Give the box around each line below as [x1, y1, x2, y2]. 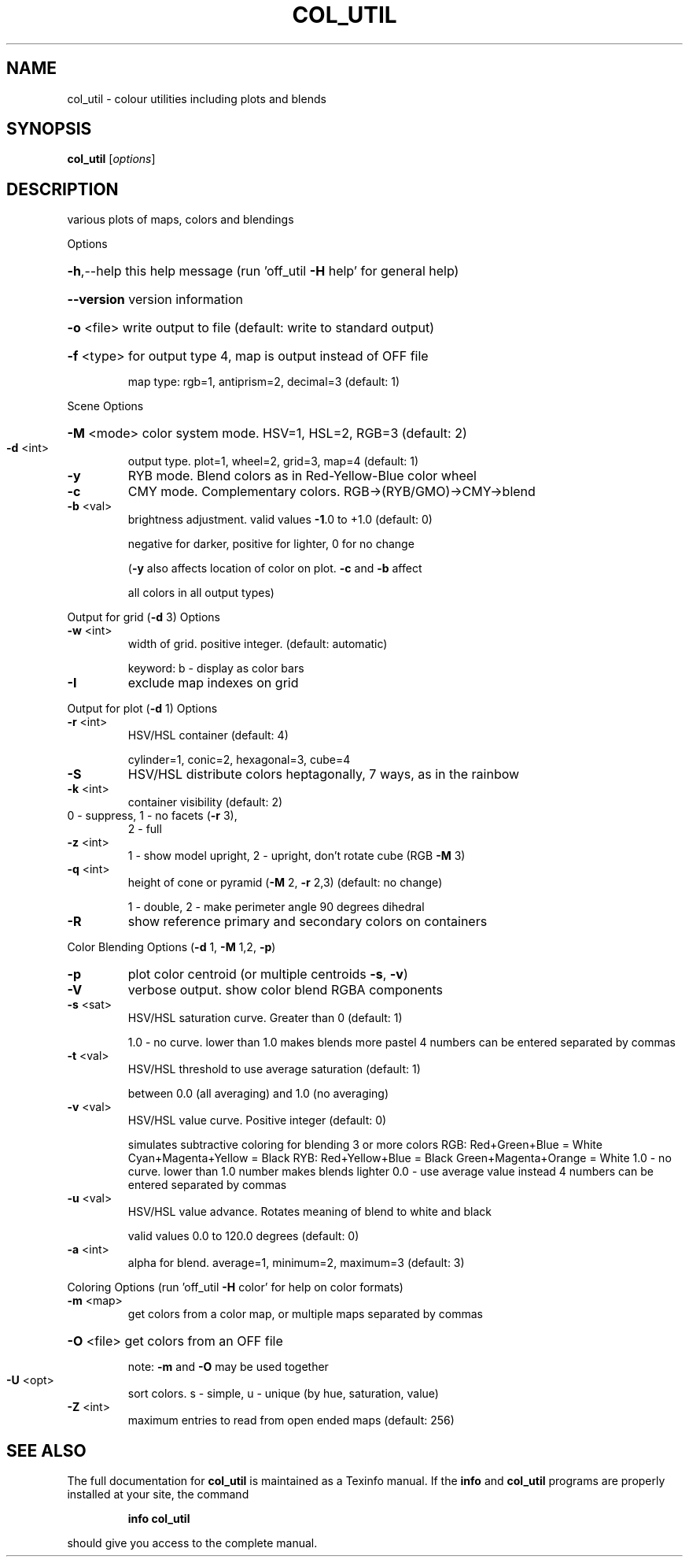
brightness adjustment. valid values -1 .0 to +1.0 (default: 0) [127, 513, 433, 527]
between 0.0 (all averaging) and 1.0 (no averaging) [127, 1087, 389, 1101]
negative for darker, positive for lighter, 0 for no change [127, 537, 415, 551]
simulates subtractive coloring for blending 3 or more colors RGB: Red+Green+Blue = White [127, 1138, 602, 1152]
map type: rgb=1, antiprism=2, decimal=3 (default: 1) [127, 375, 400, 389]
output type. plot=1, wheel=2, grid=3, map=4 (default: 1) [127, 454, 419, 469]
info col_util [127, 1512, 190, 1526]
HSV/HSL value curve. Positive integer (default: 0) [127, 1113, 387, 1128]
